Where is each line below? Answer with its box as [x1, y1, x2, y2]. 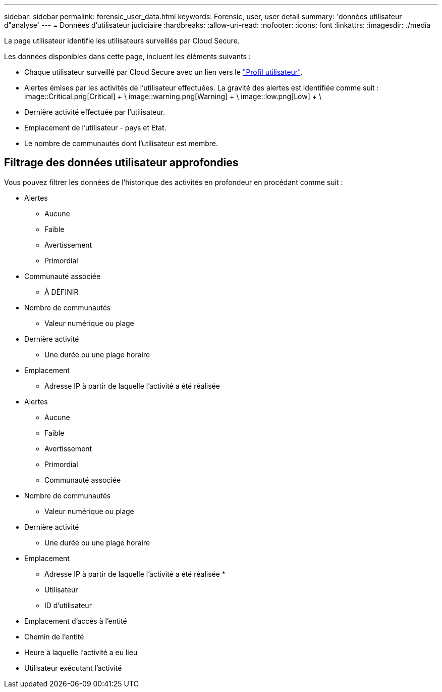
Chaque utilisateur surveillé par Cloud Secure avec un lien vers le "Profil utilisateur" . [24, 68, 303, 76]
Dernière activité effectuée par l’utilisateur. [24, 108, 165, 116]
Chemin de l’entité [24, 632, 84, 641]
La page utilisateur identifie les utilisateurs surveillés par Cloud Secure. [4, 36, 240, 45]
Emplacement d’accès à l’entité [24, 616, 127, 625]
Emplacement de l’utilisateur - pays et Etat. [24, 123, 167, 132]
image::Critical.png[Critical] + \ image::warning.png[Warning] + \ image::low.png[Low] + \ [24, 92, 321, 101]
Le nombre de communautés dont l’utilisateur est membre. [24, 139, 218, 148]
